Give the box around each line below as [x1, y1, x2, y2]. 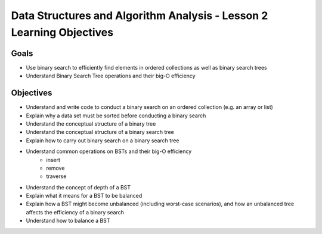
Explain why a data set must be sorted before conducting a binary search [26, 112, 206, 119]
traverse [46, 173, 67, 180]
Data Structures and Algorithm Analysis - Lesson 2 [11, 9, 268, 22]
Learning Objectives [11, 26, 113, 39]
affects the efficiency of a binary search [26, 208, 125, 216]
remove [46, 164, 65, 171]
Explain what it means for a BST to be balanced [26, 192, 143, 199]
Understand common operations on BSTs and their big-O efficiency [26, 148, 192, 155]
